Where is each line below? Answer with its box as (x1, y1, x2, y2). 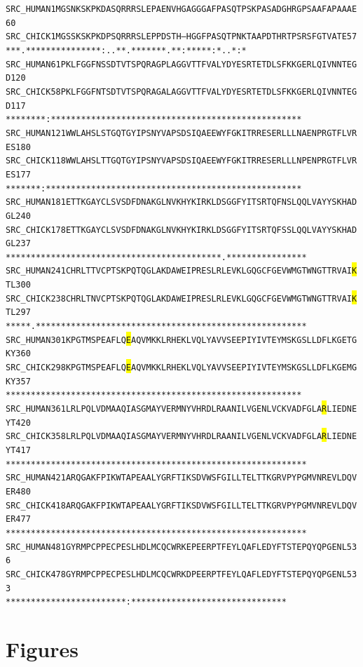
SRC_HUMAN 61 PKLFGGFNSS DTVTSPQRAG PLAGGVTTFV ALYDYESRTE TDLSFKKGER (6, 59, 312, 69)
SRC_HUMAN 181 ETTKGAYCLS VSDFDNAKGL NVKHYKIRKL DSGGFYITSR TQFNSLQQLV (6, 197, 317, 208)
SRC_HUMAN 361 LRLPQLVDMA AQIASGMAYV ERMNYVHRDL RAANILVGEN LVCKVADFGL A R (6, 404, 327, 415)
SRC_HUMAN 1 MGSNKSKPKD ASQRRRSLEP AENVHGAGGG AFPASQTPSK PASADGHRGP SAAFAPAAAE (6, 4, 357, 14)
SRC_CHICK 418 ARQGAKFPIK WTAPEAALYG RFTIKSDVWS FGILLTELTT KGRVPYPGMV (6, 500, 317, 511)
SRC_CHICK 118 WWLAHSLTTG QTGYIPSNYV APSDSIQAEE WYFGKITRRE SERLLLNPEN (6, 156, 317, 166)
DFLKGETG (316, 335, 357, 345)
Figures (6, 635, 78, 663)
